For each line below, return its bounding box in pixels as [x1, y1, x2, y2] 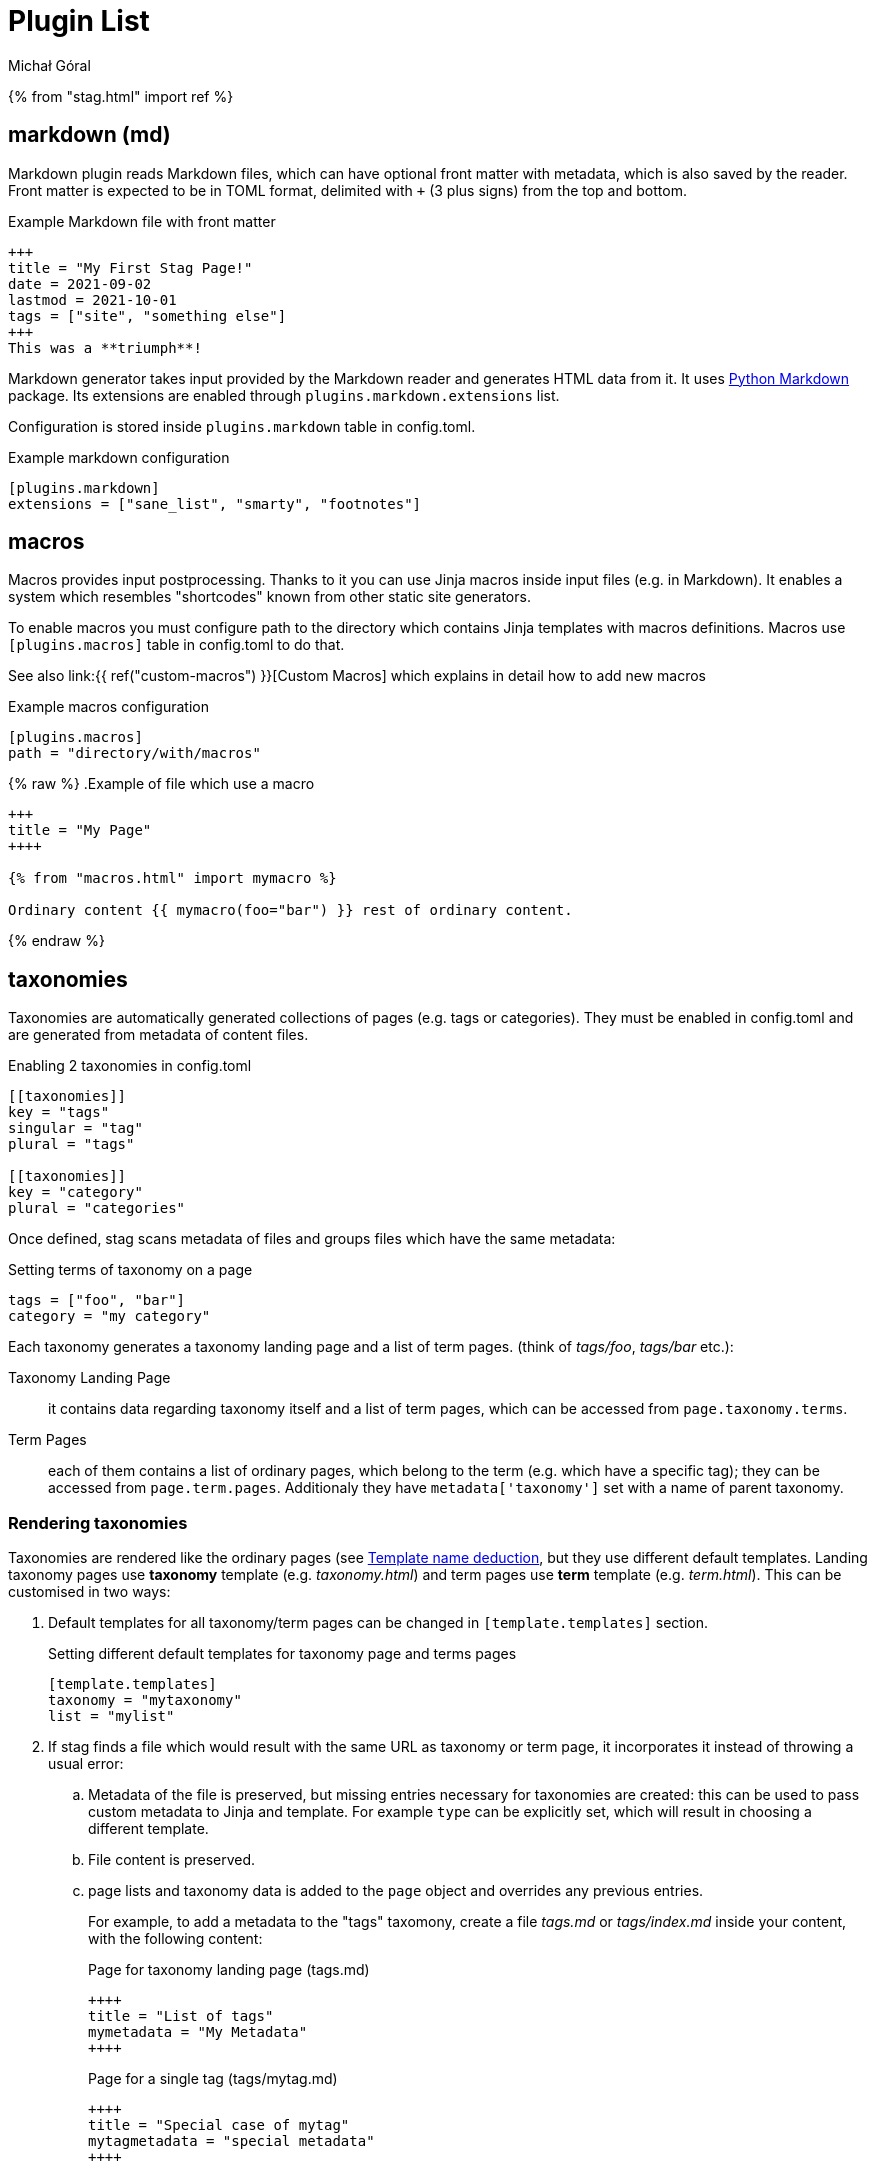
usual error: [48, 1755, 124, 1773]
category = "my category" [8, 1308, 211, 1325]
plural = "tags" [8, 1136, 135, 1153]
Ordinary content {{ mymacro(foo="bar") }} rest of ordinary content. [8, 902, 573, 919]
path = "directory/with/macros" [8, 745, 261, 762]
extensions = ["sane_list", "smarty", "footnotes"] [8, 495, 422, 512]
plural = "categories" [8, 1200, 186, 1217]
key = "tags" [8, 1104, 110, 1121]
